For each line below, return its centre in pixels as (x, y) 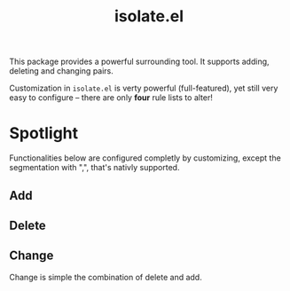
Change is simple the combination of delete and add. (106, 277)
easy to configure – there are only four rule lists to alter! (111, 98)
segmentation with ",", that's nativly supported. (94, 168)
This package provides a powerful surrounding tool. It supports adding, (139, 62)
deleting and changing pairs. (61, 71)
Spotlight (44, 134)
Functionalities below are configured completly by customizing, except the (145, 158)
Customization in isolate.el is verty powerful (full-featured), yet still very (144, 88)
